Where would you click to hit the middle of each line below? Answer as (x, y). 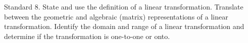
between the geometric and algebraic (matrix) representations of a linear (116, 16)
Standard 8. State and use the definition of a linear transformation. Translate (124, 6)
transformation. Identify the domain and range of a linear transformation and (124, 26)
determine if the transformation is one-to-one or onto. (87, 36)
